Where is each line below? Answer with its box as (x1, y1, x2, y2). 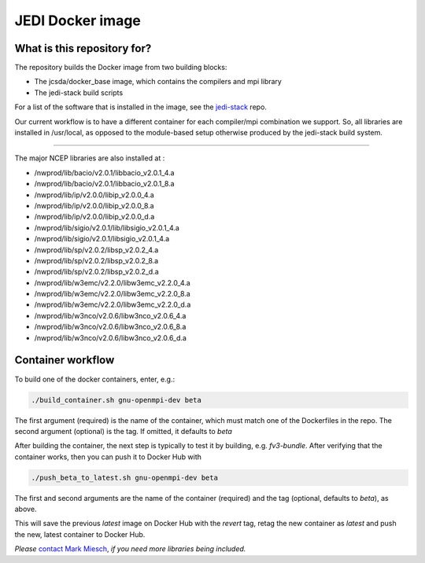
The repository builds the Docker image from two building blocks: (14, 63, 227, 72)
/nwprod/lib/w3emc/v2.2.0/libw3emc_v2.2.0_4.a (34, 278, 190, 287)
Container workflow (14, 354, 115, 367)
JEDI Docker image (14, 12, 142, 29)
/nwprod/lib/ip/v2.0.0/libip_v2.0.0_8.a (34, 201, 154, 210)
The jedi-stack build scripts (34, 87, 124, 98)
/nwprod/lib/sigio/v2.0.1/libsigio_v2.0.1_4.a (34, 234, 170, 244)
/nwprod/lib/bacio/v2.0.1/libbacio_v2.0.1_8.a (34, 179, 175, 189)
